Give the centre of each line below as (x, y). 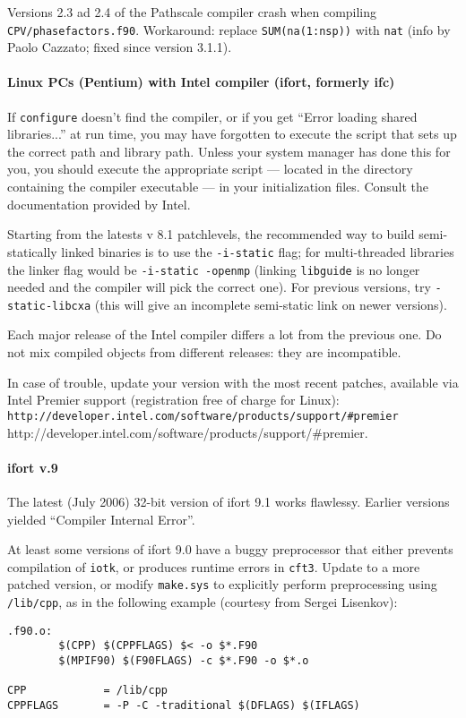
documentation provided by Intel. (99, 204)
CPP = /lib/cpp (87, 691)
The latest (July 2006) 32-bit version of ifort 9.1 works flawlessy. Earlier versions (229, 501)
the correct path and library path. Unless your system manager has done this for (229, 151)
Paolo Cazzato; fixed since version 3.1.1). (120, 47)
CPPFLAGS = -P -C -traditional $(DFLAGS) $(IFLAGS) (184, 705)
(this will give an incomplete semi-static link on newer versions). (271, 304)
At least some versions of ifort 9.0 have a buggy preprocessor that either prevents (230, 549)
